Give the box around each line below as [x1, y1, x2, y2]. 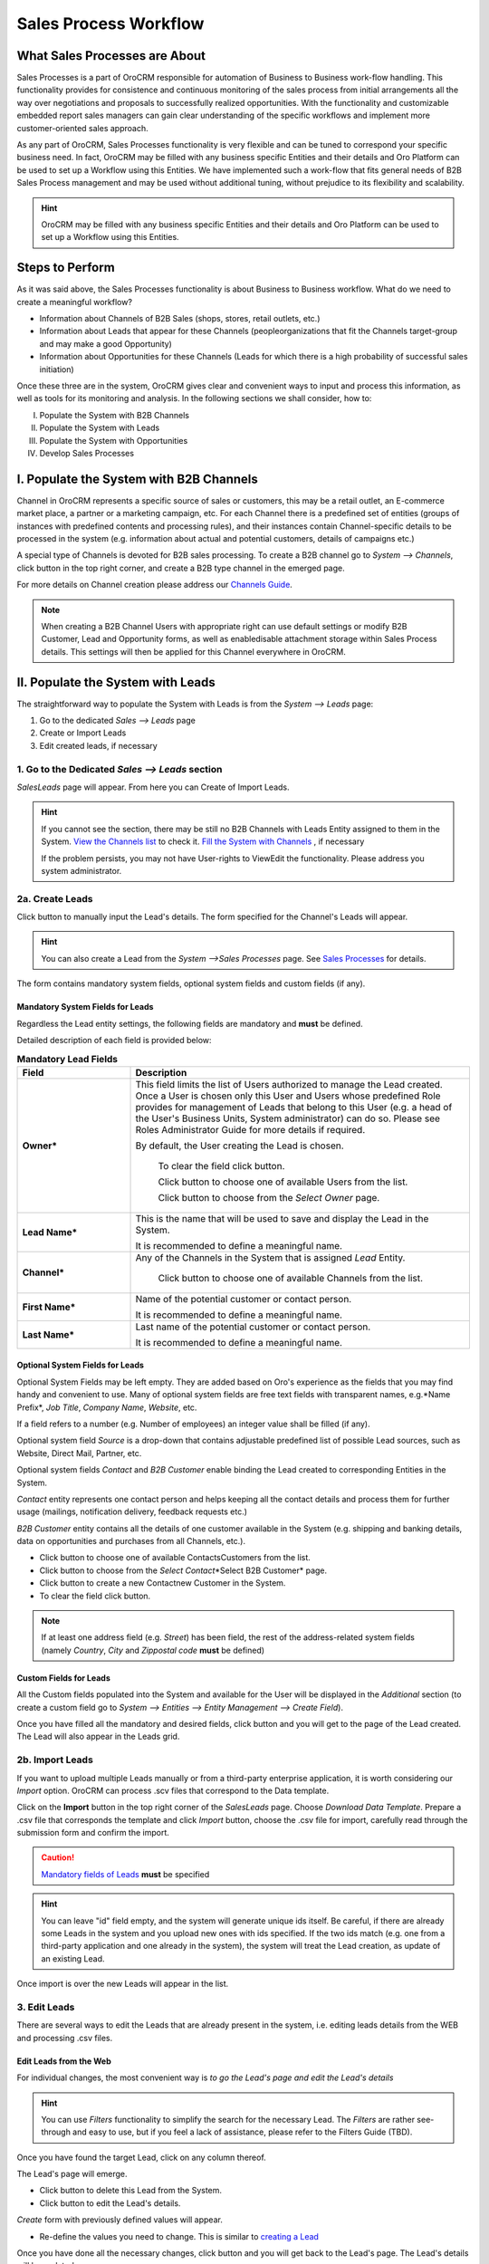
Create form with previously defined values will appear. [16, 2214, 224, 2225]
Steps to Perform [16, 260, 115, 275]
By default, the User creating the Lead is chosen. [135, 1139, 344, 1152]
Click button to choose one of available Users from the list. [158, 1175, 408, 1188]
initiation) [39, 363, 74, 375]
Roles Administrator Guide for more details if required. [135, 1123, 366, 1136]
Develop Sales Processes [39, 447, 135, 458]
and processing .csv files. [16, 2032, 113, 2043]
